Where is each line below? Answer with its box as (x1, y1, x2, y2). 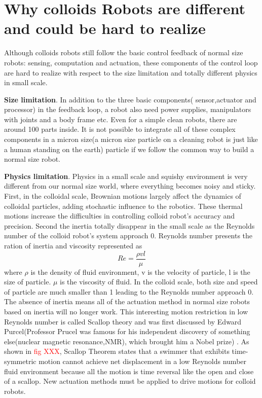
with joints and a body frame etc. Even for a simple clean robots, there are (4, 114, 237, 124)
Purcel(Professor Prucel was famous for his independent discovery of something (4, 326, 250, 337)
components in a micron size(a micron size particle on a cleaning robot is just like (4, 134, 258, 144)
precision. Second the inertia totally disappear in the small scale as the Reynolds (4, 220, 255, 231)
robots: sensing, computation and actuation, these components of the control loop (4, 57, 258, 67)
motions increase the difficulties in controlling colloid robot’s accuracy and (4, 210, 235, 221)
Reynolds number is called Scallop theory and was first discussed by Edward (4, 316, 242, 327)
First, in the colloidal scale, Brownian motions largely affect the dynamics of (4, 191, 241, 201)
